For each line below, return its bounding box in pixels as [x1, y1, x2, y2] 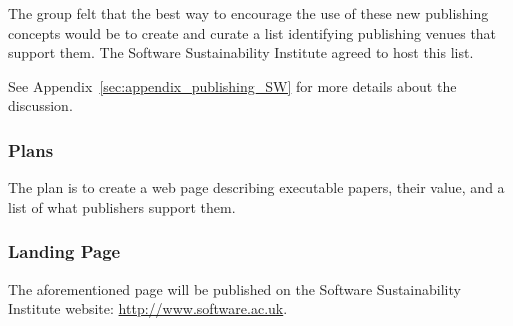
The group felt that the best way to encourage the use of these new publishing [8, 3, 489, 23]
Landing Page [8, 239, 121, 264]
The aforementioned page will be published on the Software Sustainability [8, 278, 461, 299]
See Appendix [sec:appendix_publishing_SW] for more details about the [8, 75, 457, 96]
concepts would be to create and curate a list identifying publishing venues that [8, 22, 497, 43]
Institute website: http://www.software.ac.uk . [8, 298, 288, 319]
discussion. [8, 95, 73, 116]
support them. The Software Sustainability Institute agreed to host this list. [8, 42, 474, 63]
